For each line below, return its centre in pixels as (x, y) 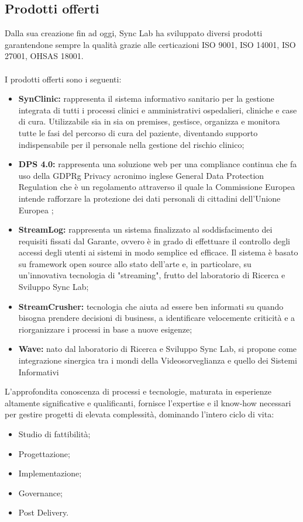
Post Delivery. (44, 512)
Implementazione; (50, 473)
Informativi (39, 371)
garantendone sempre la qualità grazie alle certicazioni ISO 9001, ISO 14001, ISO (150, 44)
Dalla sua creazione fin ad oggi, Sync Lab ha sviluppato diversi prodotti (134, 33)
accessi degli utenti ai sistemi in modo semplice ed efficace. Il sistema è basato (158, 252)
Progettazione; (44, 453)
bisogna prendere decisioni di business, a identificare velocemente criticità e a (157, 318)
